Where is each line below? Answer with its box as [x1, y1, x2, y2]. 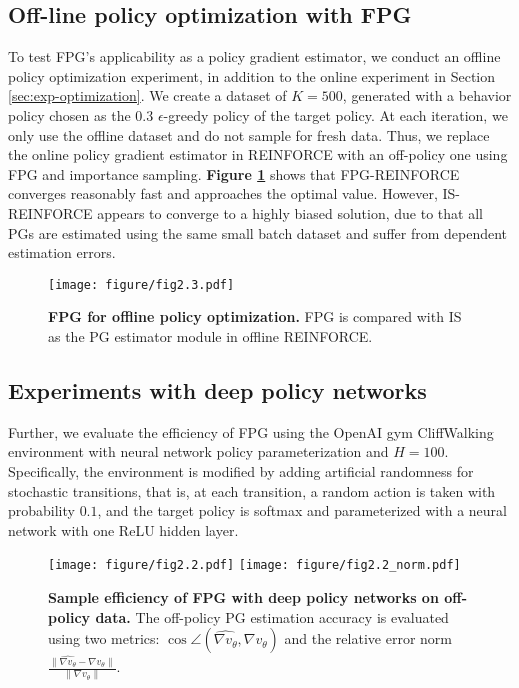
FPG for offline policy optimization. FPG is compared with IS [48, 306, 462, 327]
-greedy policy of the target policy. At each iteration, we [163, 104, 508, 125]
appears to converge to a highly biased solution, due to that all [97, 202, 483, 223]
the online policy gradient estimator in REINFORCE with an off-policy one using [8, 144, 508, 165]
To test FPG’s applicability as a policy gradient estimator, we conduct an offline [8, 46, 501, 67]
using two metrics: [48, 628, 160, 649]
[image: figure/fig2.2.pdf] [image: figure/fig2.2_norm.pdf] [48, 558, 461, 573]
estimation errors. [8, 242, 116, 263]
